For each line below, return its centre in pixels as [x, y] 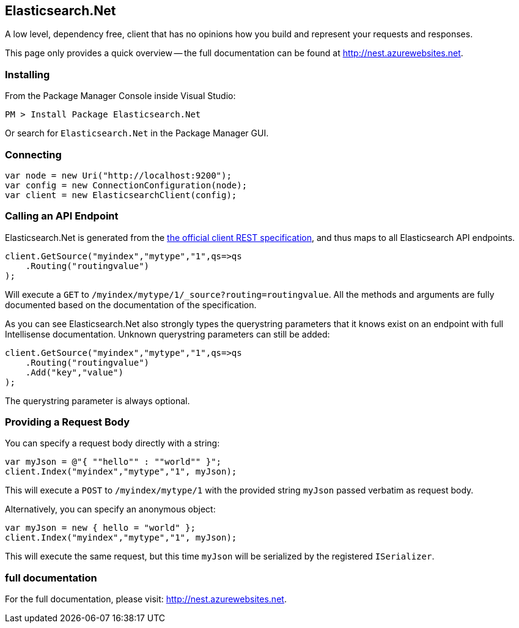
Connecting [33, 154]
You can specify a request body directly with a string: [112, 443]
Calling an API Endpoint [62, 216]
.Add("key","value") [74, 372]
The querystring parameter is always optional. [98, 401]
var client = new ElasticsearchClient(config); [121, 195]
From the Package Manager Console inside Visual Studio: [120, 96]
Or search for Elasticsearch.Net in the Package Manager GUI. [137, 133]
